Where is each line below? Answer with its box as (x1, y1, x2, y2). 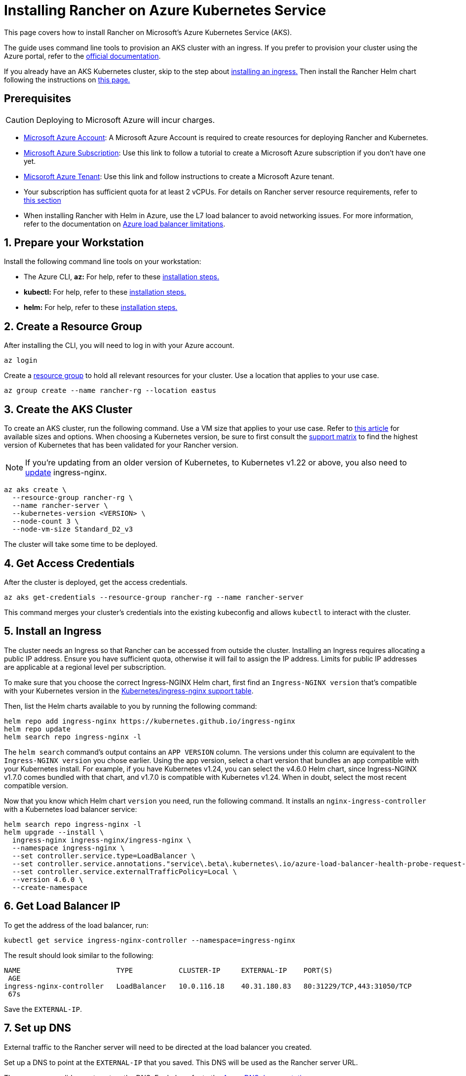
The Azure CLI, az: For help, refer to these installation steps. (24, 272, 219, 281)
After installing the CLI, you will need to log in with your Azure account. (4, 341, 234, 350)
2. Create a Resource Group (4, 320, 142, 333)
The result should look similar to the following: (4, 951, 154, 960)
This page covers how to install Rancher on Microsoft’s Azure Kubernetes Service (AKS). (4, 28, 292, 37)
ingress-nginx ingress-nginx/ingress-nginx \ (12, 836, 192, 844)
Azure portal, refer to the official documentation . (4, 51, 161, 60)
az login (4, 356, 38, 365)
